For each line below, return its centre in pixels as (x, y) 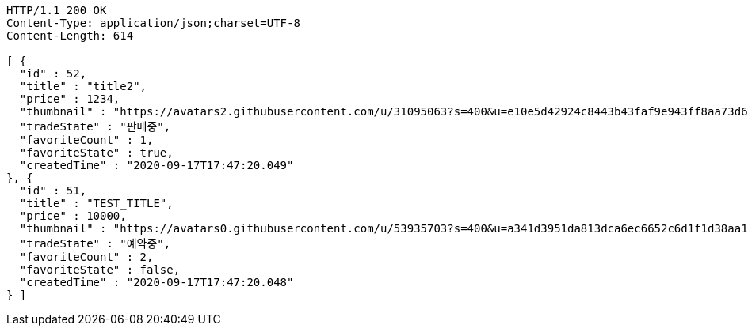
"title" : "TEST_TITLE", (96, 203)
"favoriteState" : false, (100, 270)
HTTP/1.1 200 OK (57, 10)
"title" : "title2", (83, 86)
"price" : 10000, (73, 216)
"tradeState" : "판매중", (95, 126)
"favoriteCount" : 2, (86, 257)
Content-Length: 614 (70, 36)
